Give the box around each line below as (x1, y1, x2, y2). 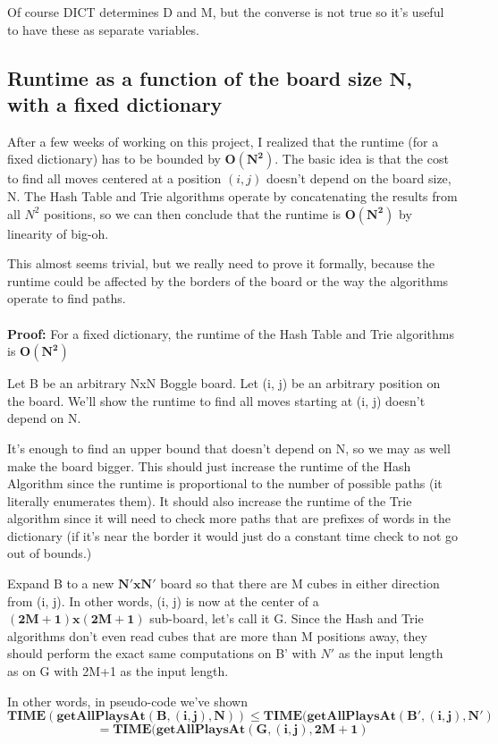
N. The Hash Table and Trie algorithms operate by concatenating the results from (7, 186, 458, 205)
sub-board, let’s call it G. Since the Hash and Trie (149, 609, 424, 628)
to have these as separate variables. (7, 20, 200, 38)
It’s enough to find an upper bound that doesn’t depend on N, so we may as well (7, 438, 451, 457)
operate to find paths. (7, 289, 126, 308)
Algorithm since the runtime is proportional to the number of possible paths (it (7, 474, 443, 493)
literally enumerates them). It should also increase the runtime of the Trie (7, 491, 412, 510)
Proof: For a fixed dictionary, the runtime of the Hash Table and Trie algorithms (7, 324, 454, 342)
